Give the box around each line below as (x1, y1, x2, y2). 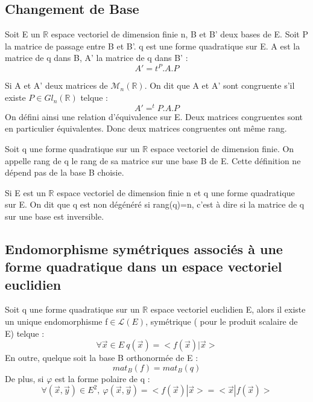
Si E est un (5, 186, 46, 199)
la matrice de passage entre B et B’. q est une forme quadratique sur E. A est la (5, 39, 300, 52)
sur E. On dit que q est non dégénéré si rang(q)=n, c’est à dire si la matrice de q (5, 198, 305, 211)
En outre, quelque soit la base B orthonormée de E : (5, 351, 198, 364)
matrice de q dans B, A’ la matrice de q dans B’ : (5, 51, 188, 64)
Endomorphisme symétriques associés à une (5, 239, 283, 258)
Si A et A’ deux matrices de (5, 79, 108, 92)
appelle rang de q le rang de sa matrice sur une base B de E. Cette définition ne (5, 154, 301, 167)
